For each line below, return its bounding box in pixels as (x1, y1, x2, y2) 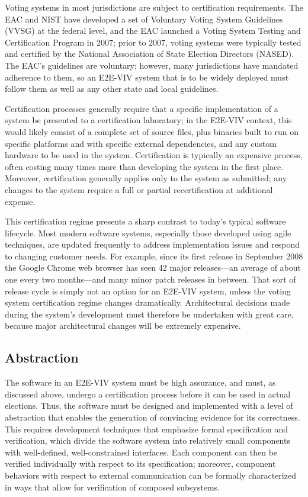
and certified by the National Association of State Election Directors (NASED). (5, 47, 294, 60)
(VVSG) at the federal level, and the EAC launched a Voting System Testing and (5, 24, 301, 37)
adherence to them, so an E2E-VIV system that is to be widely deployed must (5, 70, 289, 83)
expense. (5, 195, 36, 207)
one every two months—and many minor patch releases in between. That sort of (5, 273, 296, 286)
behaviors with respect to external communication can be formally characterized (5, 469, 296, 481)
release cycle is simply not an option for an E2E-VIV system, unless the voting (5, 284, 291, 297)
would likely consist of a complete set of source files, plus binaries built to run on (5, 125, 299, 137)
